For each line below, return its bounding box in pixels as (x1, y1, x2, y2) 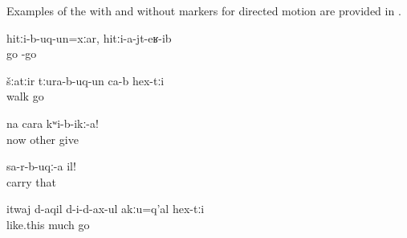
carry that (6, 173, 56, 190)
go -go (6, 45, 37, 62)
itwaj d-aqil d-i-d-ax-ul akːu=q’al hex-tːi (6, 200, 205, 217)
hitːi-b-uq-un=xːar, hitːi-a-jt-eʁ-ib (6, 29, 172, 46)
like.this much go (6, 215, 90, 232)
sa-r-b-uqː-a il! (6, 158, 76, 174)
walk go (6, 88, 44, 105)
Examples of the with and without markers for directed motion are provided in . (6, 2, 401, 18)
